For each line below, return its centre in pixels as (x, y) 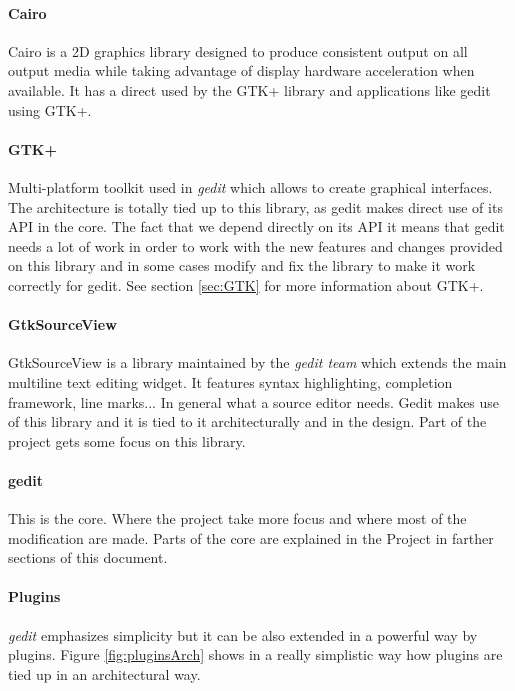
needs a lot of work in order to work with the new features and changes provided (255, 245)
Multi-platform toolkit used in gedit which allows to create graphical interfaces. (250, 186)
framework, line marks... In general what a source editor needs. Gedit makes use (254, 401)
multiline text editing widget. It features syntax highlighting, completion (230, 381)
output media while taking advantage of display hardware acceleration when (241, 70)
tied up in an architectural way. (104, 673)
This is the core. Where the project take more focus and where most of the (237, 518)
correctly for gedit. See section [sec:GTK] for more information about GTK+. (246, 284)
